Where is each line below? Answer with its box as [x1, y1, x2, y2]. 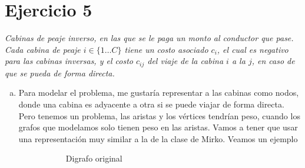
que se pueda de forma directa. [5, 66, 115, 79]
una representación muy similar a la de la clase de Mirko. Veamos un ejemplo [18, 132, 298, 145]
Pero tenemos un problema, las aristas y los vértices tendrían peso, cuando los [18, 109, 300, 122]
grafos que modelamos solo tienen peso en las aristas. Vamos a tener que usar [18, 121, 298, 133]
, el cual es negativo [217, 43, 289, 55]
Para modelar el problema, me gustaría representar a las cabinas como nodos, [18, 86, 299, 99]
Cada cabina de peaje [5, 43, 81, 55]
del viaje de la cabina [147, 55, 224, 67]
